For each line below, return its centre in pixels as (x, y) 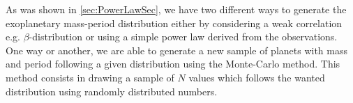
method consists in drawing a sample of (90, 77)
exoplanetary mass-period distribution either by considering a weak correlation (174, 23)
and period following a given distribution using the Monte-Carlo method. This (173, 64)
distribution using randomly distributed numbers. (112, 91)
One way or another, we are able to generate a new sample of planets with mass (176, 50)
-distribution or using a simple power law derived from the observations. (183, 37)
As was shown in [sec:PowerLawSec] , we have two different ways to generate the (176, 9)
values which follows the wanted (257, 77)
